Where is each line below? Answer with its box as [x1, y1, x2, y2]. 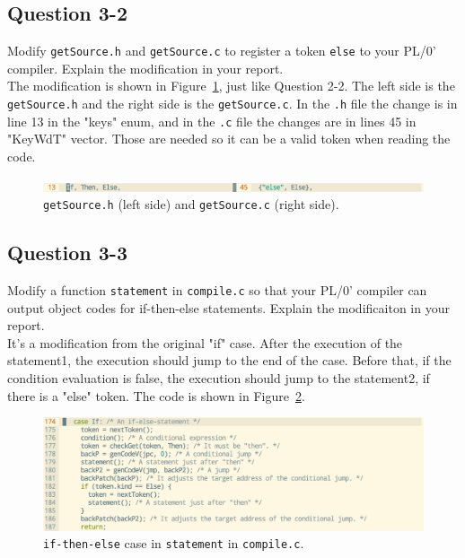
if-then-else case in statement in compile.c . [43, 534, 304, 553]
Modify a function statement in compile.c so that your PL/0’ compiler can [7, 281, 427, 299]
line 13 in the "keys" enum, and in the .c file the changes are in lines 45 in [7, 111, 417, 130]
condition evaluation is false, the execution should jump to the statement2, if [7, 369, 430, 388]
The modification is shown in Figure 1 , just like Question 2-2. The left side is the [7, 76, 455, 95]
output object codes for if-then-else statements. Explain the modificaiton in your [7, 298, 450, 317]
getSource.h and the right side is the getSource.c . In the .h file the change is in [7, 94, 458, 113]
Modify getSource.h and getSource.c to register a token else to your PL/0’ [7, 41, 436, 60]
